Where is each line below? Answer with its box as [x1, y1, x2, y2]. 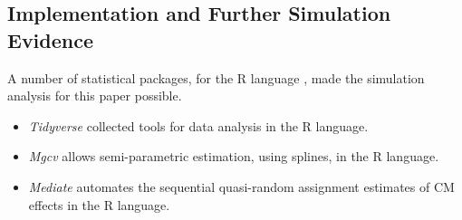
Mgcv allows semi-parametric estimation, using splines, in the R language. [28, 147, 439, 166]
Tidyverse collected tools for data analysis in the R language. [28, 116, 369, 135]
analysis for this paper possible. [7, 86, 182, 105]
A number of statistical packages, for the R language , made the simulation [7, 68, 425, 87]
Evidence [7, 25, 94, 53]
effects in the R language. [28, 195, 170, 214]
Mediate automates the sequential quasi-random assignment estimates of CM [28, 177, 455, 196]
